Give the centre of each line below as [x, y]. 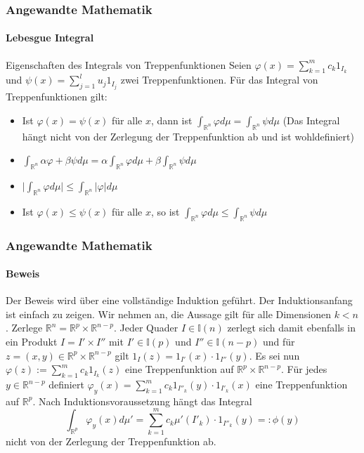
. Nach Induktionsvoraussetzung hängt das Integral [142, 401]
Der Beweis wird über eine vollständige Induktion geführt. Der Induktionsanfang [179, 300]
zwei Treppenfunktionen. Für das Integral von [219, 80]
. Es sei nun [274, 355]
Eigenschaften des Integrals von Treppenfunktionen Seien [129, 64]
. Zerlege [24, 328]
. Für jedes [304, 369]
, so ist [165, 211]
